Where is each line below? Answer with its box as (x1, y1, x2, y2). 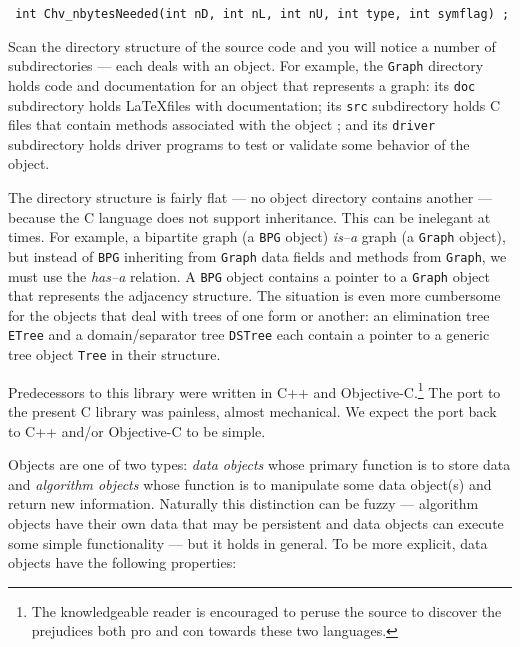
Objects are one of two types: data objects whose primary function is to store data (8, 454, 511, 475)
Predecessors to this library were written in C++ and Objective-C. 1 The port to (8, 378, 501, 402)
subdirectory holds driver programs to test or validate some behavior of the (8, 133, 470, 154)
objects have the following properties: (8, 552, 237, 573)
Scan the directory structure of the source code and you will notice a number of (8, 35, 496, 56)
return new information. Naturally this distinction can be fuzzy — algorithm (8, 493, 479, 514)
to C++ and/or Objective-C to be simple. (8, 420, 266, 441)
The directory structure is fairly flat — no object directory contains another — (8, 187, 492, 208)
